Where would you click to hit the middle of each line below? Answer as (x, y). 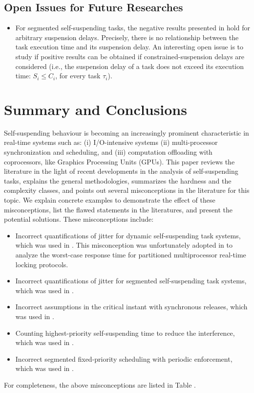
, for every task (78, 76)
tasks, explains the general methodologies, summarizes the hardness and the (118, 180)
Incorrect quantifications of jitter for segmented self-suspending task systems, (131, 281)
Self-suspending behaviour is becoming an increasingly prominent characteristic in (127, 132)
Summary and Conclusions (95, 109)
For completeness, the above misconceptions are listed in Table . (100, 384)
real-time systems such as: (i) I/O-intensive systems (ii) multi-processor (111, 142)
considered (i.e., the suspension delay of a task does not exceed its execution (130, 66)
